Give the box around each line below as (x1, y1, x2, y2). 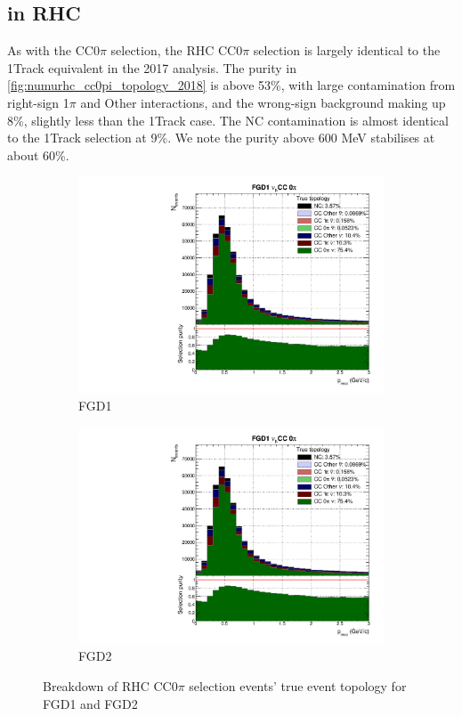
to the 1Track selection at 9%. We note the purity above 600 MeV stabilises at (7, 128, 435, 147)
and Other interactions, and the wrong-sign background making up (80, 93, 446, 111)
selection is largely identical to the (253, 41, 441, 60)
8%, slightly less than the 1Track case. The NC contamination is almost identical (7, 110, 449, 129)
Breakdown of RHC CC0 (43, 676, 178, 695)
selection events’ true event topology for (189, 676, 407, 695)
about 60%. (7, 145, 69, 164)
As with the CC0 (7, 41, 100, 60)
